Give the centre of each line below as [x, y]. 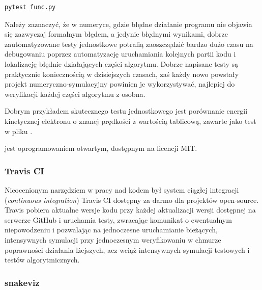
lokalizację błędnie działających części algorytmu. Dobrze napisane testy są [122, 63]
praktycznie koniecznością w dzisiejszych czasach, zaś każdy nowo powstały [122, 74]
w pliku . [19, 131]
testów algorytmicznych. [42, 260]
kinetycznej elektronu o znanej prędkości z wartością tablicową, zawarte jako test [130, 121]
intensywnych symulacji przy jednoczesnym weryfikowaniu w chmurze [113, 239]
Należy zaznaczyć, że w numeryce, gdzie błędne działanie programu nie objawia [128, 24]
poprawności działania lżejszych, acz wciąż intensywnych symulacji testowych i [127, 249]
